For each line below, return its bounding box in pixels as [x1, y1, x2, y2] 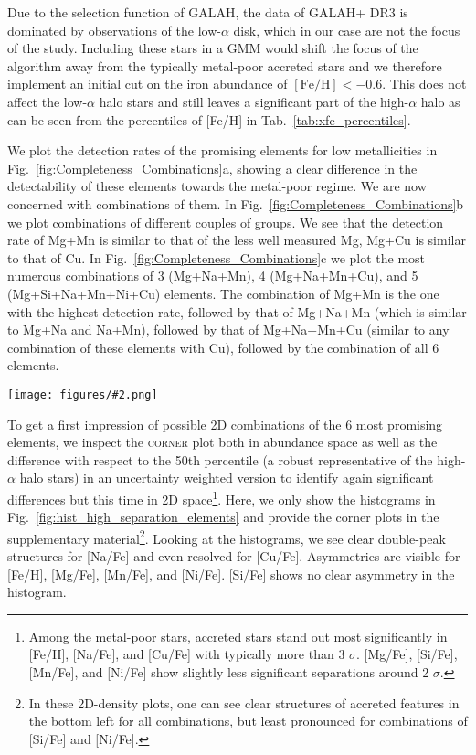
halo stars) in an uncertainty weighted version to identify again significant [19, 468, 434, 487]
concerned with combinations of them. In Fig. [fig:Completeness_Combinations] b [7, 194, 464, 213]
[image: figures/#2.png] [7, 388, 158, 401]
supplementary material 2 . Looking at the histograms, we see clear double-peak [7, 526, 446, 548]
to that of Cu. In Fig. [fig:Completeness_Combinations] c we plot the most [7, 248, 426, 267]
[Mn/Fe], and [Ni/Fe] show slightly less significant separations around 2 [28, 662, 429, 681]
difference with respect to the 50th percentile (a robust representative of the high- [7, 450, 466, 469]
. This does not [382, 74, 467, 93]
